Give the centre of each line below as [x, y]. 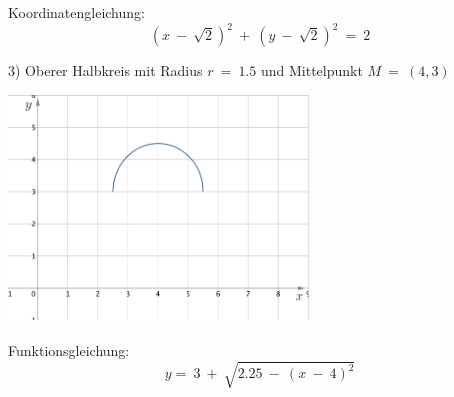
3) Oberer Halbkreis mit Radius [105, 70]
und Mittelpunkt [311, 70]
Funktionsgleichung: [69, 349]
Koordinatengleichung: [76, 12]
